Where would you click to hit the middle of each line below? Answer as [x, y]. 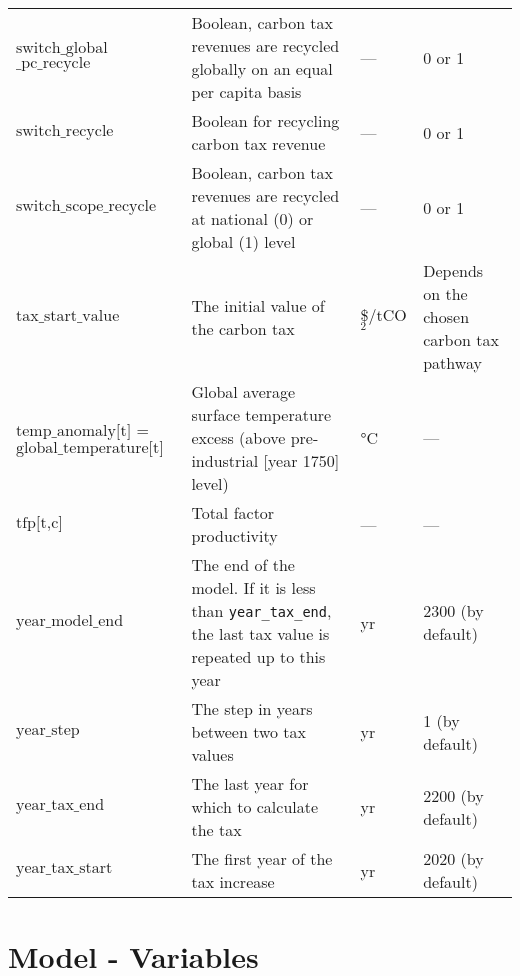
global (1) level [243, 241]
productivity [234, 535]
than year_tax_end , [261, 610]
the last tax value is [260, 633]
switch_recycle [65, 130]
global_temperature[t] [90, 448]
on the [445, 293]
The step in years [252, 708]
